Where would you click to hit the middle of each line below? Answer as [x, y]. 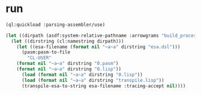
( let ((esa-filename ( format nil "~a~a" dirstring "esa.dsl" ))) [98, 47]
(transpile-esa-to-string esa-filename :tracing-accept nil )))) [103, 86]
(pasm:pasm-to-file [46, 52]
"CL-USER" [39, 58]
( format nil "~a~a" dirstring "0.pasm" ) [67, 64]
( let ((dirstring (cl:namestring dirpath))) [67, 41]
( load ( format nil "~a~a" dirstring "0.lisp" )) [82, 75]
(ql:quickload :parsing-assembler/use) [55, 25]
